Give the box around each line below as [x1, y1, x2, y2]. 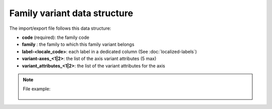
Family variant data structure [9, 8, 133, 19]
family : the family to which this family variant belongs [22, 41, 134, 47]
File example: [23, 86, 50, 92]
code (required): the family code [22, 34, 90, 40]
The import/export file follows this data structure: [9, 25, 111, 31]
